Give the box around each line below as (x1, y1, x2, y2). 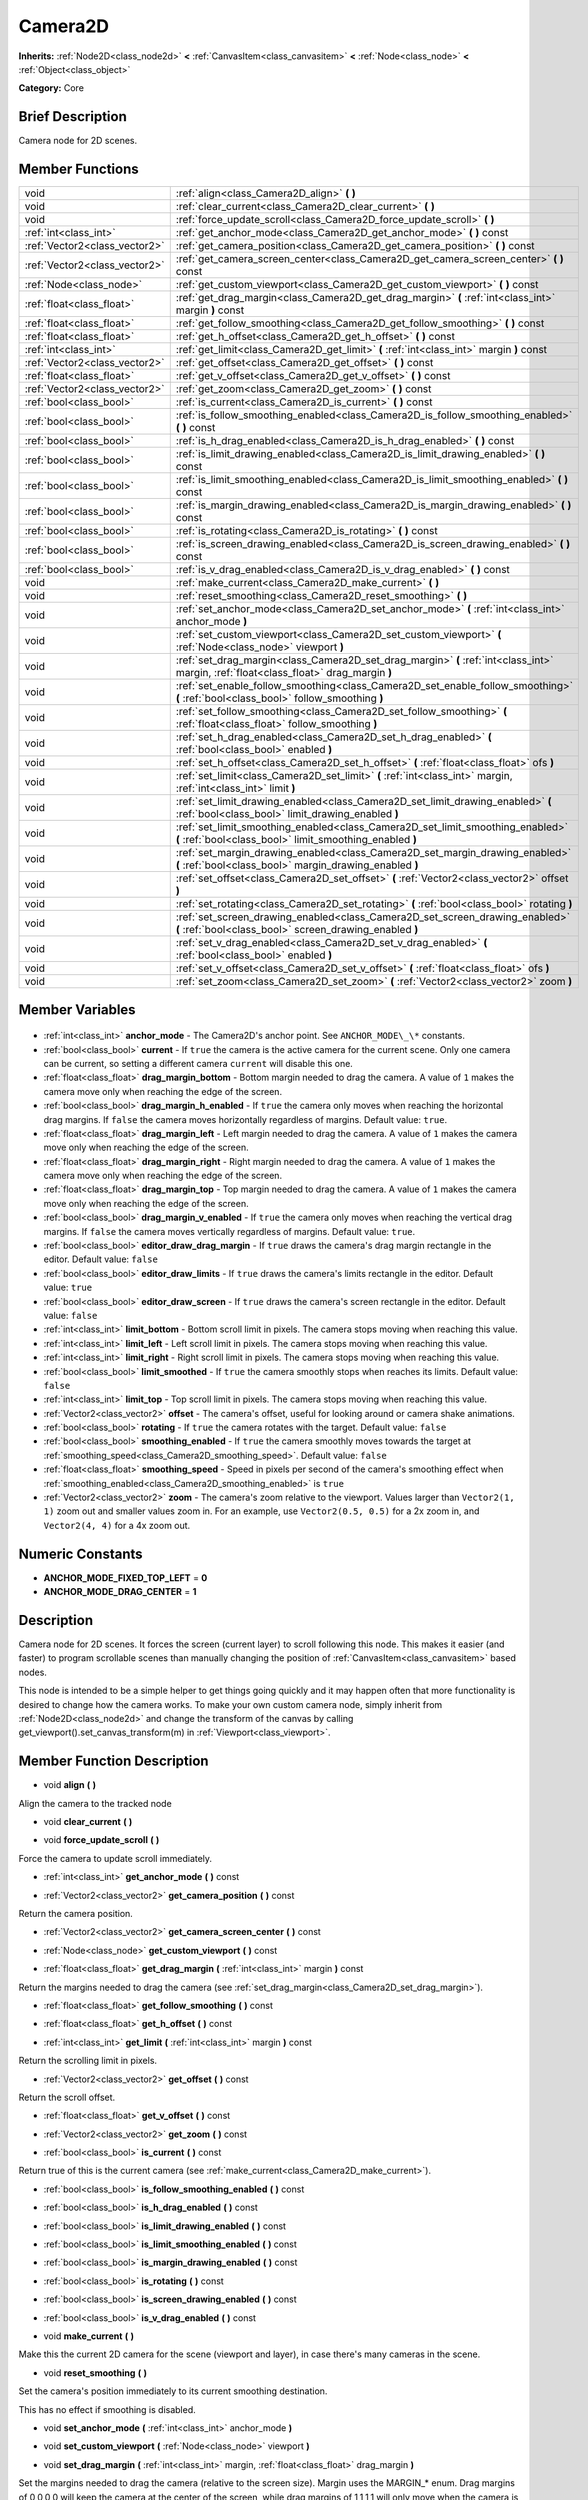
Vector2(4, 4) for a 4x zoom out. (43, 1519, 191, 1531)
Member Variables (18, 1001, 136, 1018)
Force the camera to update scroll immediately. (18, 1852, 213, 1864)
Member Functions (18, 161, 139, 178)
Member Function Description (18, 1753, 209, 1770)
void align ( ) (43, 1779, 97, 1791)
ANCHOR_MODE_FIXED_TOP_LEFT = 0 (43, 1571, 208, 1584)
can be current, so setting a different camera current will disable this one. (43, 1057, 354, 1069)
